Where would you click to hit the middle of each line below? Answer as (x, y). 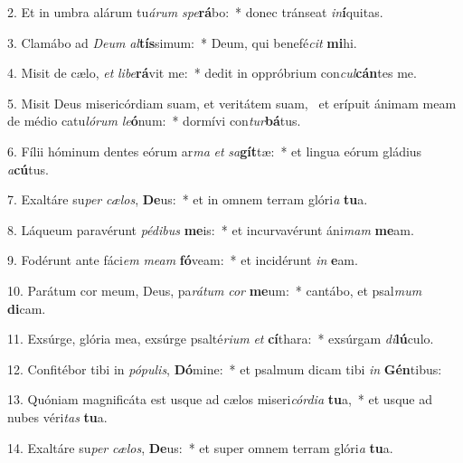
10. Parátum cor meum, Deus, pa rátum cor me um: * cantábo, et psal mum (215, 290)
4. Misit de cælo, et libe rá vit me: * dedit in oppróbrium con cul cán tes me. (212, 73)
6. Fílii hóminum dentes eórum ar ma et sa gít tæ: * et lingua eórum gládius (215, 151)
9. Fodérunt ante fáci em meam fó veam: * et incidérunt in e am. (183, 260)
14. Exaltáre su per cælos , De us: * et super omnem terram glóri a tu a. (200, 447)
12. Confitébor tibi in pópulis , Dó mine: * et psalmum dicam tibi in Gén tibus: (225, 369)
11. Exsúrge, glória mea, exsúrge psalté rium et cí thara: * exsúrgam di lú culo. (221, 339)
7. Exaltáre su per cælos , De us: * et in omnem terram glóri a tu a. (188, 199)
